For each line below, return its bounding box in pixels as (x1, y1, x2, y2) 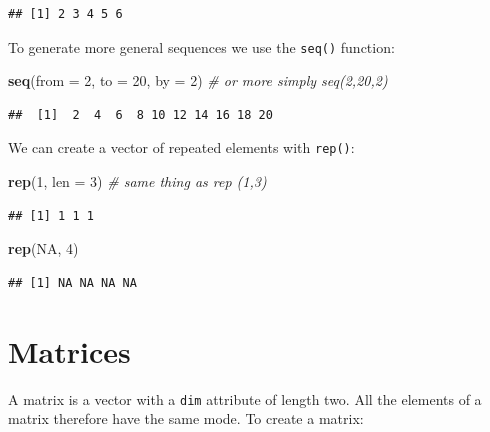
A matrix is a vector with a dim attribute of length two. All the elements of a (8, 388, 482, 409)
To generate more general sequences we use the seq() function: (8, 36, 395, 57)
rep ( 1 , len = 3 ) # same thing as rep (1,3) (8, 171, 267, 192)
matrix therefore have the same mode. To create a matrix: (8, 408, 364, 429)
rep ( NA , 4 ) (8, 238, 79, 259)
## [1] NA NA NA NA (8, 275, 137, 290)
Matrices (8, 330, 131, 371)
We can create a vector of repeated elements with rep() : (8, 137, 355, 158)
